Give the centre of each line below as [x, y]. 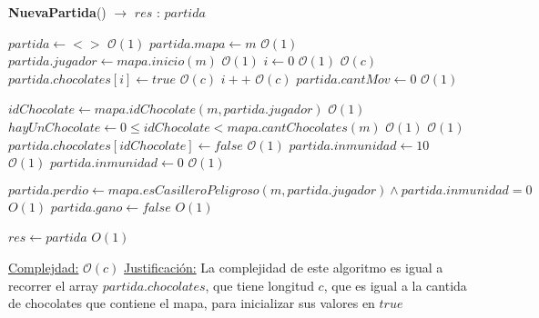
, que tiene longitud [259, 285]
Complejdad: [44, 267]
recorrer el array [54, 285]
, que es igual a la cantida [395, 285]
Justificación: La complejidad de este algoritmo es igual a [284, 267]
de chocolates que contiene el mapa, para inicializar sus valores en [192, 303]
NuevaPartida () [57, 12]
